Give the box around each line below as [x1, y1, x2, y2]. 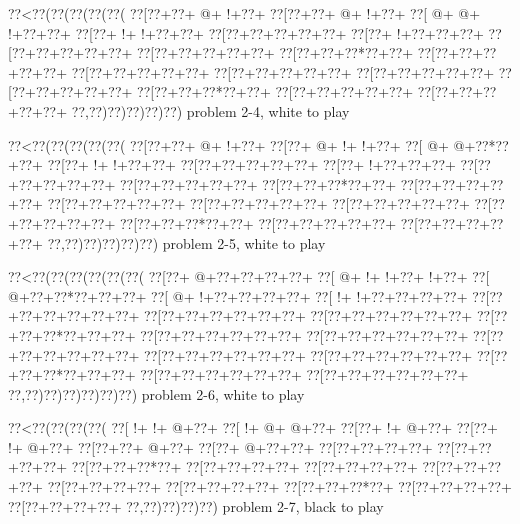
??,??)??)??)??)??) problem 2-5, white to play [47, 232, 326, 253]
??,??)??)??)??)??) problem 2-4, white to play [71, 100, 350, 121]
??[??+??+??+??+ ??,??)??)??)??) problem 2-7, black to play [8, 495, 384, 516]
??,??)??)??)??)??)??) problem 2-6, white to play [8, 383, 305, 404]
